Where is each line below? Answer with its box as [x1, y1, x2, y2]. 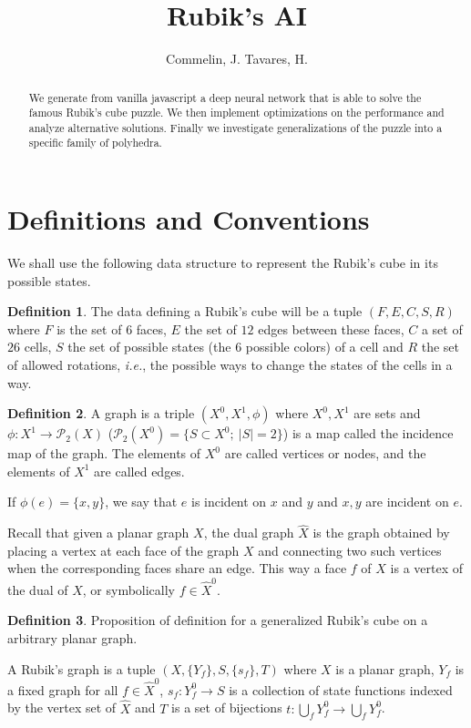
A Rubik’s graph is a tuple [7, 659, 156, 678]
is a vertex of [390, 559, 464, 578]
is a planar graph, [335, 659, 435, 678]
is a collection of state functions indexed [229, 680, 453, 699]
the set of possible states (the [67, 337, 231, 356]
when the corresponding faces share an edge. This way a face [7, 559, 347, 578]
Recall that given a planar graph [7, 523, 189, 542]
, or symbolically [82, 579, 176, 599]
